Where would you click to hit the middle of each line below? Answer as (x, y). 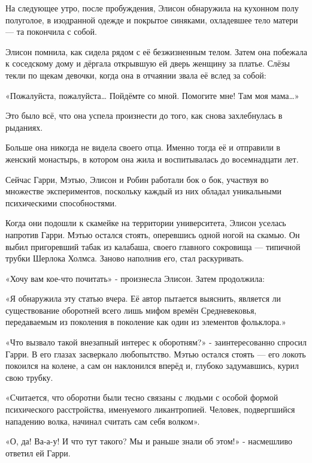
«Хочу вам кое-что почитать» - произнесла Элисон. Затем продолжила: (135, 278)
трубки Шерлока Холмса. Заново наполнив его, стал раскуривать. (125, 258)
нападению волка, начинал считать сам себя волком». (103, 421)
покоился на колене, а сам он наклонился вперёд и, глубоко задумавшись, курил (152, 366)
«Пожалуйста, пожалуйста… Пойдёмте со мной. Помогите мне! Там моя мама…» (152, 95)
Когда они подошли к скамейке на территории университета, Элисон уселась (146, 223)
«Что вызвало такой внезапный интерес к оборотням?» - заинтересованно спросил (156, 342)
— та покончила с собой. (51, 31)
